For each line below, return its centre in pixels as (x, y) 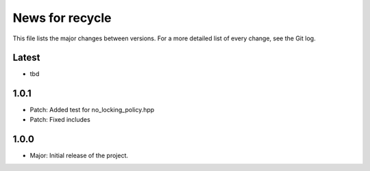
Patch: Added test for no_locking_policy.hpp (92, 110)
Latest (26, 58)
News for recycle (62, 18)
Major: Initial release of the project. (79, 155)
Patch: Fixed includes (60, 119)
